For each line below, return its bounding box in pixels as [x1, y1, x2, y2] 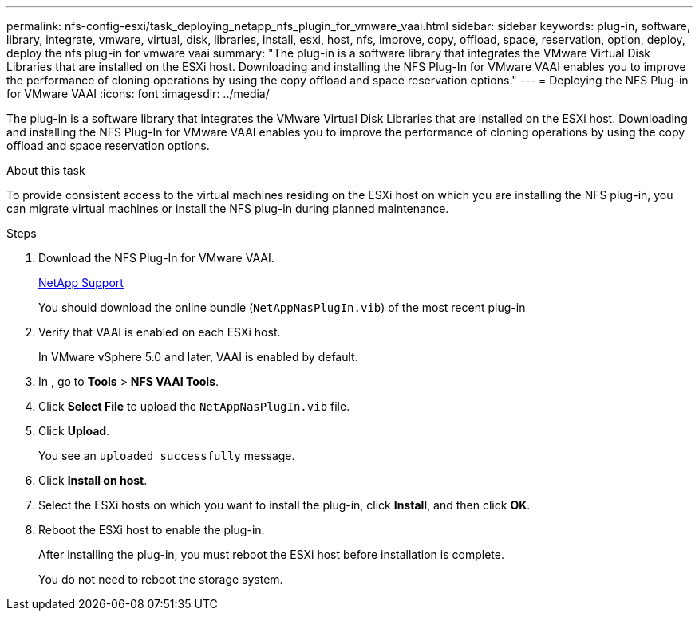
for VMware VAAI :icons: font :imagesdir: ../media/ [6, 87, 270, 100]
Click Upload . [38, 424, 110, 438]
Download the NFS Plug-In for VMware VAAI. [38, 251, 274, 265]
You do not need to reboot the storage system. [38, 572, 283, 586]
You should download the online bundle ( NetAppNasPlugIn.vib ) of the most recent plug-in [38, 301, 526, 314]
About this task [6, 163, 85, 177]
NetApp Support [38, 276, 124, 289]
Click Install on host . [38, 474, 148, 487]
